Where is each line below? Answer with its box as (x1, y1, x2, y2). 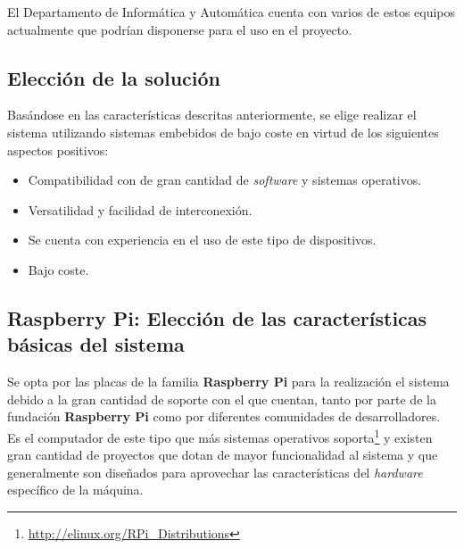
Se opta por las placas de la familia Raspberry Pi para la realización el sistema (7, 372, 450, 391)
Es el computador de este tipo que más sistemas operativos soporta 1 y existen (7, 425, 433, 446)
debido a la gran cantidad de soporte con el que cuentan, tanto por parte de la (7, 389, 436, 408)
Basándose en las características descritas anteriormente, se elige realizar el (7, 105, 417, 124)
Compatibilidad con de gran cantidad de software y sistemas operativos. (28, 171, 422, 189)
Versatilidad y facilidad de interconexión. (28, 200, 253, 219)
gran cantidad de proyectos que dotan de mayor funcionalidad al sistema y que (7, 445, 438, 464)
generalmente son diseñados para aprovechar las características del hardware (7, 462, 423, 481)
